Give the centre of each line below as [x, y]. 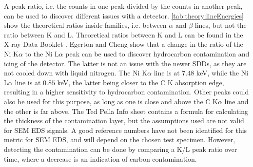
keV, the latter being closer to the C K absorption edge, [141, 82]
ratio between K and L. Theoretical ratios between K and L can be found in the [124, 34]
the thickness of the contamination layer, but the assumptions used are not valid [124, 121]
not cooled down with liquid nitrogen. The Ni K [76, 73]
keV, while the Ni [222, 73]
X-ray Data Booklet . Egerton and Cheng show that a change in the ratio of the [124, 44]
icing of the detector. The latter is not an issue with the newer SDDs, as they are [125, 63]
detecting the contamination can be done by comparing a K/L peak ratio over [121, 149]
